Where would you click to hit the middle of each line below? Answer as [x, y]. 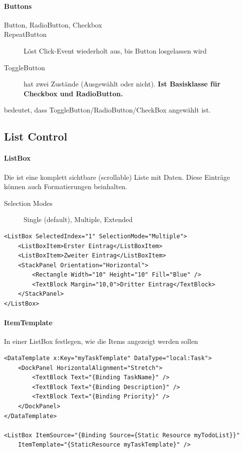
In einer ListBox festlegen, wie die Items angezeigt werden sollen [101, 341]
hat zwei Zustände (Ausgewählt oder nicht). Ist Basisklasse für [122, 84]
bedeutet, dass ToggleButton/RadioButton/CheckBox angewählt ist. [107, 110]
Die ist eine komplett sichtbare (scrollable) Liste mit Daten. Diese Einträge [117, 177]
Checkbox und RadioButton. [73, 93]
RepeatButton [25, 34]
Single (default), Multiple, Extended [78, 219]
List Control [36, 136]
